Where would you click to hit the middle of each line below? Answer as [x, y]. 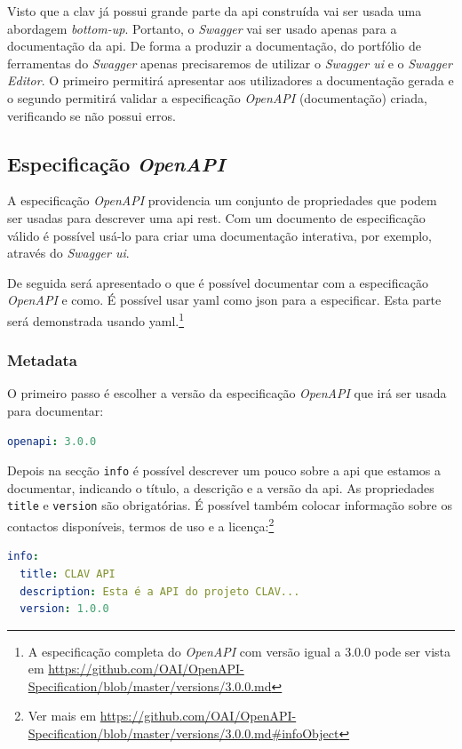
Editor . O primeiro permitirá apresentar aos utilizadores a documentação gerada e [231, 80]
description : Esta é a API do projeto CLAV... [160, 591]
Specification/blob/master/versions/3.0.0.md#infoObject [183, 733]
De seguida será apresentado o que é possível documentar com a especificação [218, 282]
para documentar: [56, 410]
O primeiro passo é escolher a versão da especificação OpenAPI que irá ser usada [227, 393]
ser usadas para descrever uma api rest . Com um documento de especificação [216, 217]
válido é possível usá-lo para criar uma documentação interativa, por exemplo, [219, 235]
